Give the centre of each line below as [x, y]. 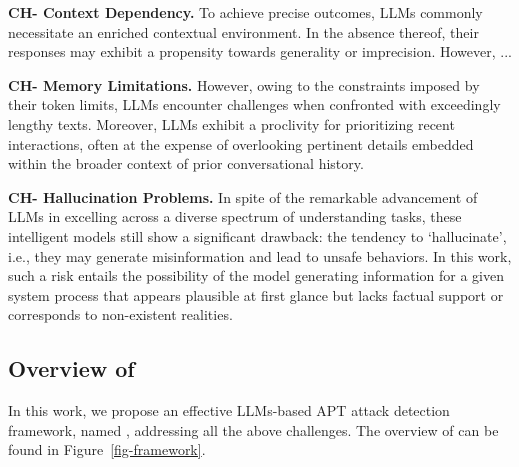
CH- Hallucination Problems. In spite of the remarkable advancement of [243, 196]
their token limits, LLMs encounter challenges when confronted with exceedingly [254, 104]
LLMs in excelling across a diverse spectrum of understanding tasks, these [235, 216]
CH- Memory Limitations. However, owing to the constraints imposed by [244, 84]
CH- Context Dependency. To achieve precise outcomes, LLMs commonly [245, 12]
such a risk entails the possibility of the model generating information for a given [256, 275]
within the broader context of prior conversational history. [186, 163]
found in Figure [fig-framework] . [107, 449]
